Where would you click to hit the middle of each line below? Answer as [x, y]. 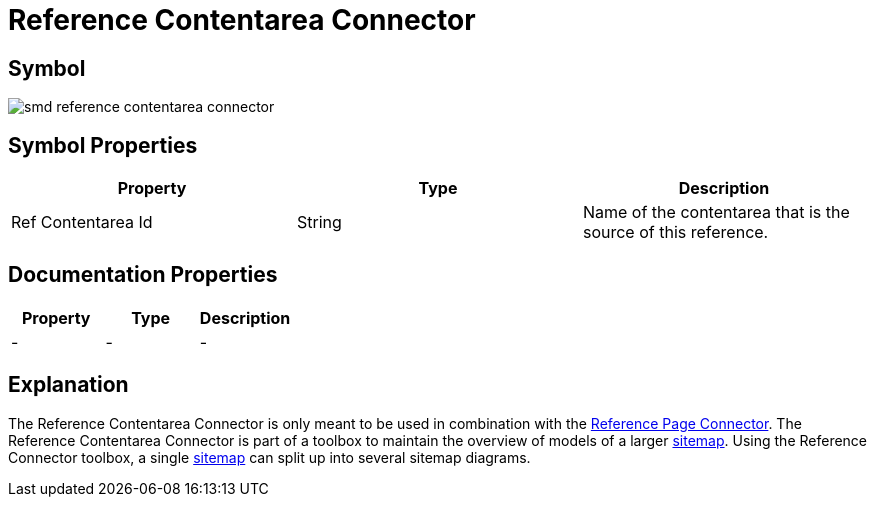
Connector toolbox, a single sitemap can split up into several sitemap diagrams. [269, 457]
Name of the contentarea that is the [716, 212]
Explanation [68, 385]
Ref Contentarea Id [82, 222]
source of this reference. [675, 232]
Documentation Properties [143, 275]
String [319, 222]
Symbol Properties [103, 145]
